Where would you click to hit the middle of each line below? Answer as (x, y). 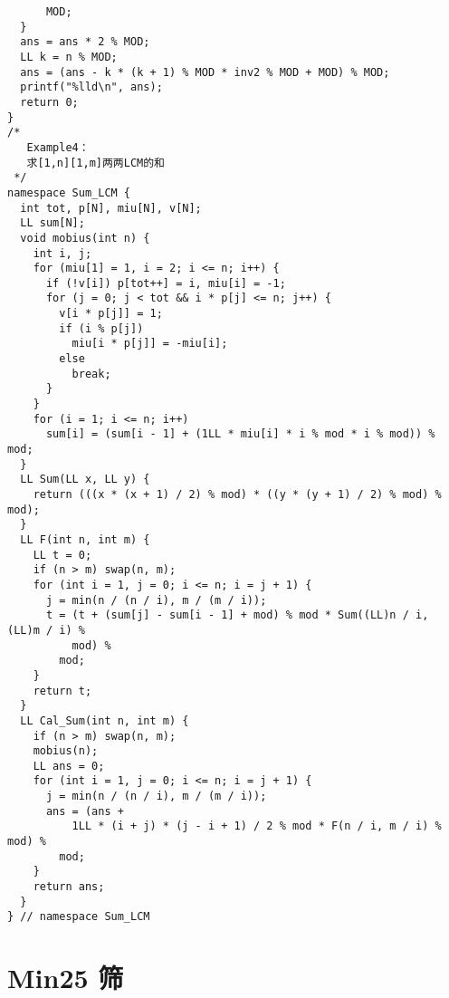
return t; (62, 691)
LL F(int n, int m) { (85, 539)
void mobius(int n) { (85, 238)
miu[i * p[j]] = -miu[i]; (150, 344)
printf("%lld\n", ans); (91, 87)
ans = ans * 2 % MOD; (85, 42)
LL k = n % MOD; (69, 57)
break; (91, 374)
